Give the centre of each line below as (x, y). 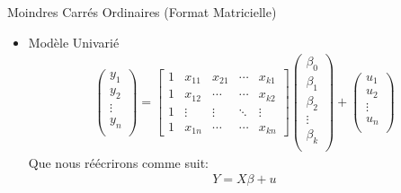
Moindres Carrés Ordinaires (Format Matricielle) (142, 12)
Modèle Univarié (74, 42)
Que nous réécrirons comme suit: (119, 162)
